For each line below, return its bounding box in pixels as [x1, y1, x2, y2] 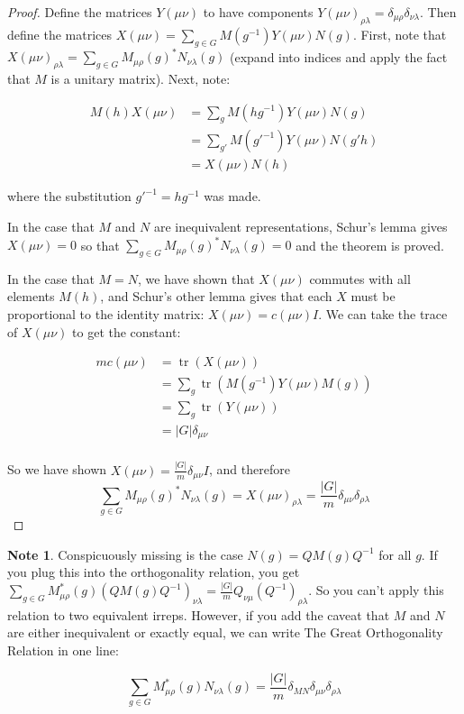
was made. [204, 187, 261, 206]
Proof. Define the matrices [7, 3, 152, 21]
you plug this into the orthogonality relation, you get [7, 563, 300, 581]
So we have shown [7, 460, 107, 479]
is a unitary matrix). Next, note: [50, 69, 231, 87]
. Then [420, 3, 457, 21]
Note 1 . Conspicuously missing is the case [7, 545, 243, 563]
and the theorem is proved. [296, 235, 444, 254]
